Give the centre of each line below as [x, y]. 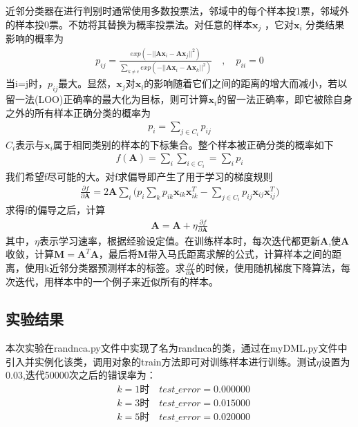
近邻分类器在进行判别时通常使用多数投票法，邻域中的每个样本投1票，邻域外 [177, 10]
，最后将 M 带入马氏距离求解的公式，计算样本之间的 [215, 254]
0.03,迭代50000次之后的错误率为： [81, 375]
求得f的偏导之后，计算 [56, 210]
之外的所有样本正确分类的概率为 [78, 112]
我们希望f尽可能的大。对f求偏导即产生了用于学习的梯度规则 [139, 176]
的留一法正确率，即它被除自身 [285, 99]
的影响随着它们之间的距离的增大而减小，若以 [246, 83]
